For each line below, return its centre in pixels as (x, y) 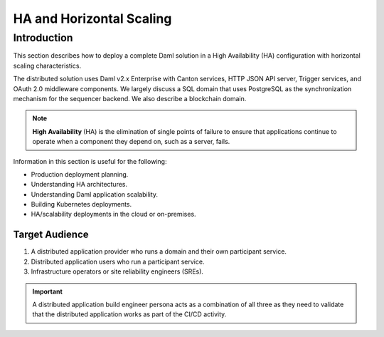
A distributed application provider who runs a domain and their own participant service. (159, 252)
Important (48, 291)
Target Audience (51, 235)
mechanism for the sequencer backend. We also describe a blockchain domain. (130, 98)
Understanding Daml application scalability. (95, 194)
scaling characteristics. (47, 66)
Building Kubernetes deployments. (81, 204)
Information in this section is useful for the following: (90, 161)
